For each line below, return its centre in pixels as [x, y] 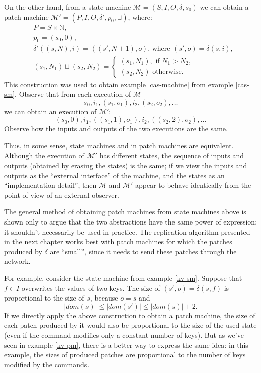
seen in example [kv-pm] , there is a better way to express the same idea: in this [126, 345]
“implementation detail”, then [50, 185]
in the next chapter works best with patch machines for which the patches [118, 241]
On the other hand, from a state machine [68, 7]
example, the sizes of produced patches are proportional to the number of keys [125, 355]
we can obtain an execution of [50, 111]
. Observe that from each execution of [73, 94]
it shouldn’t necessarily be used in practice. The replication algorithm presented [127, 231]
